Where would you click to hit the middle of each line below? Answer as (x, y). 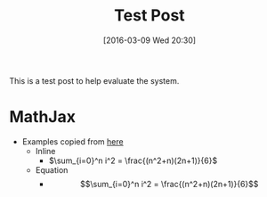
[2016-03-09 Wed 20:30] (150, 40)
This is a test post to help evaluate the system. (94, 80)
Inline (45, 151)
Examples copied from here (73, 141)
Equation (52, 169)
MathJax (42, 117)
